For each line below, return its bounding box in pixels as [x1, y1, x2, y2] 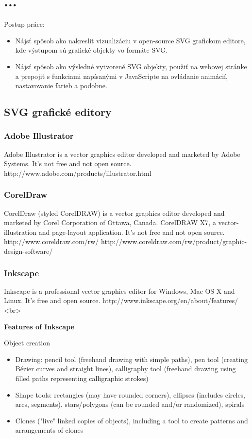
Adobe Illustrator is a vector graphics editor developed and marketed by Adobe [4, 149, 240, 159]
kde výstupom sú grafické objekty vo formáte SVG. [15, 45, 168, 55]
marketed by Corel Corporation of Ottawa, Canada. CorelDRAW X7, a [4, 217, 216, 228]
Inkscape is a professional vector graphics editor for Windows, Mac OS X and [4, 286, 235, 296]
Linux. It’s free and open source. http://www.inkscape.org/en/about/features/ [4, 295, 238, 305]
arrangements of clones [15, 425, 84, 435]
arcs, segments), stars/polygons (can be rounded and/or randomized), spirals [15, 399, 245, 409]
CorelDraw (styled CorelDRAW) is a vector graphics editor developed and [4, 208, 225, 218]
